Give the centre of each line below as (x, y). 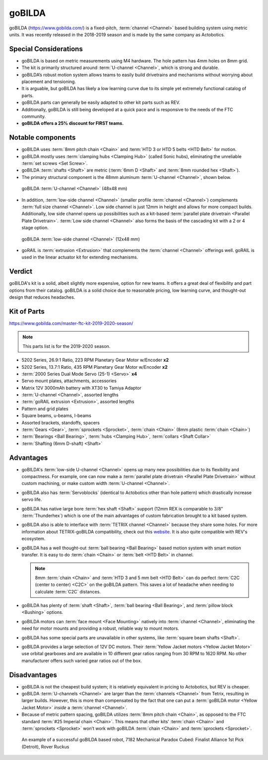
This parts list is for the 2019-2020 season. (67, 346)
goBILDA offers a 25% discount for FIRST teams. (73, 123)
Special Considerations (46, 49)
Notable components (42, 137)
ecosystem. (33, 539)
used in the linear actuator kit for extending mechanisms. (80, 257)
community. (33, 116)
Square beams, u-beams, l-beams (56, 416)
